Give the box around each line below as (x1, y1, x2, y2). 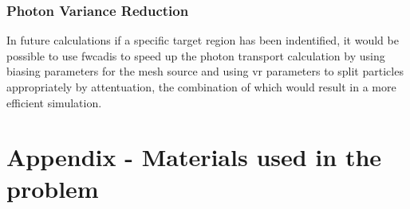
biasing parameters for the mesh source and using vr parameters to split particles (6, 63, 404, 79)
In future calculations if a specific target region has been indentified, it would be (6, 32, 399, 48)
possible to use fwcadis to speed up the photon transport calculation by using (6, 47, 385, 64)
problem (6, 172, 99, 204)
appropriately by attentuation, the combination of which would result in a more (6, 79, 396, 95)
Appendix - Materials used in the (6, 141, 382, 173)
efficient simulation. (6, 94, 102, 110)
